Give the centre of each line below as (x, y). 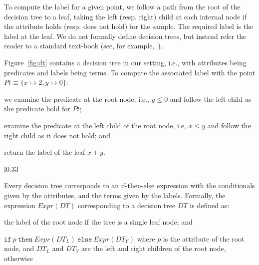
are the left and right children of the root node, (154, 248)
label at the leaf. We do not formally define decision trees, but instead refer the (125, 36)
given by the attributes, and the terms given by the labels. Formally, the (115, 195)
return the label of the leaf (45, 152)
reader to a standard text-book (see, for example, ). (83, 46)
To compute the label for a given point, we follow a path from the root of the (122, 6)
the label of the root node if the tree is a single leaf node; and (98, 222)
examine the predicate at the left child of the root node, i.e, (95, 125)
